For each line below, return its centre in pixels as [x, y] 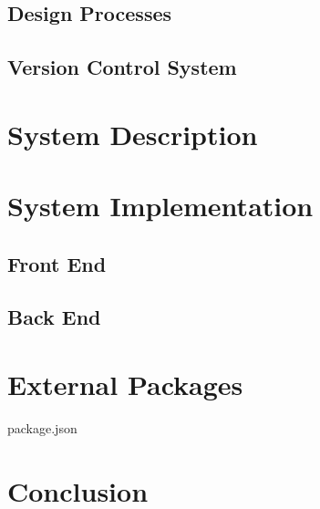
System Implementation [160, 206]
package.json [42, 428]
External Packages [125, 384]
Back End [54, 317]
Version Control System [122, 67]
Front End [57, 263]
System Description [133, 134]
